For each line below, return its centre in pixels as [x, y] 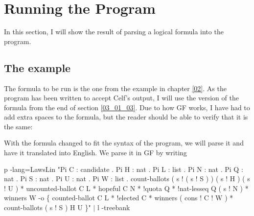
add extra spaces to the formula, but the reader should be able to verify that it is [126, 117]
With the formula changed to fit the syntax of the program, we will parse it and [124, 143]
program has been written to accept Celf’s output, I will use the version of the [121, 98]
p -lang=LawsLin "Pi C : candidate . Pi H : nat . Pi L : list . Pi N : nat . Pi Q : [124, 169]
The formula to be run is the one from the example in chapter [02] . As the [115, 88]
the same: [18, 126]
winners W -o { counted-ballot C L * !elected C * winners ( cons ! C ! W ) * [119, 198]
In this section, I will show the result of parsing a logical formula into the [114, 32]
